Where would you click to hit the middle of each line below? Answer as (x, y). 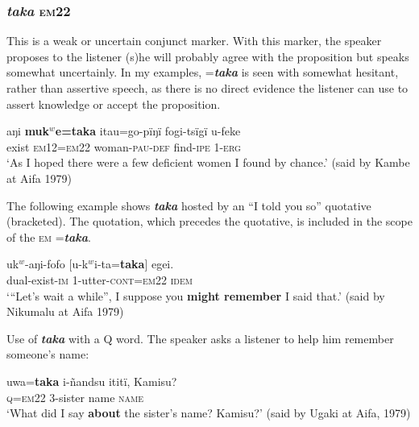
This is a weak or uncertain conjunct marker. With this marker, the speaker (194, 41)
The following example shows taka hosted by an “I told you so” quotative (189, 205)
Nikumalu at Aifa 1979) (65, 311)
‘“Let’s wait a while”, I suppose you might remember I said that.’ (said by (196, 295)
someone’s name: (48, 354)
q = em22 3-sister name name (75, 397)
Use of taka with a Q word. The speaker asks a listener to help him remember (200, 338)
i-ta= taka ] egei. (134, 264)
